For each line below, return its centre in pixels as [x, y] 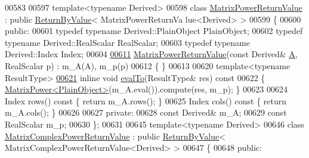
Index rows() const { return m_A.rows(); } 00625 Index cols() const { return [146, 100]
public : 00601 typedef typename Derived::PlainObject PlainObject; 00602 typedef [154, 31]
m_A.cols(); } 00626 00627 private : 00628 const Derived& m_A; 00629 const [146, 112]
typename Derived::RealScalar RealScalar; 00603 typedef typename [127, 42]
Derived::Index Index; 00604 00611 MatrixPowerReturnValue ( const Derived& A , [151, 54]
